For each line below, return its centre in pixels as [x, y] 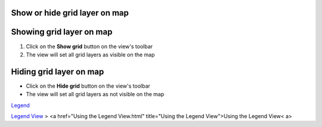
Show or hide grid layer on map [70, 13]
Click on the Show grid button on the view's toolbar [89, 46]
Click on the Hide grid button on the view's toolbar [88, 86]
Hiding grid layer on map [58, 72]
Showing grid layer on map [62, 32]
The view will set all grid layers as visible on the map [90, 54]
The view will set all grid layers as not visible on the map [95, 94]
